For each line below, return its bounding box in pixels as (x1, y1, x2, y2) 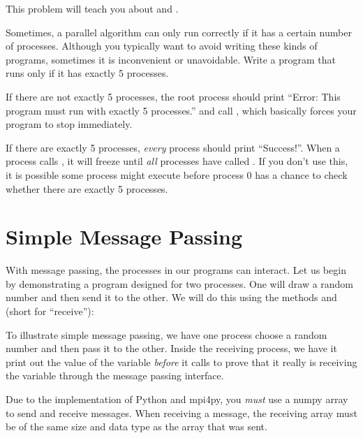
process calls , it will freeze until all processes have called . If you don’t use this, (6, 154, 348, 168)
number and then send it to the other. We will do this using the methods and (6, 290, 337, 305)
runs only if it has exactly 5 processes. (6, 66, 169, 80)
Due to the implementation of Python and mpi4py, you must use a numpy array (6, 392, 348, 406)
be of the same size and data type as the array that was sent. (6, 419, 267, 434)
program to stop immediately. (6, 117, 133, 131)
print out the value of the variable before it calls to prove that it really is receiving (6, 354, 357, 369)
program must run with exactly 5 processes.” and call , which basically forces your (6, 103, 357, 117)
